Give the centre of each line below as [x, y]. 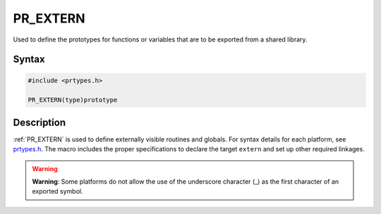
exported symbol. [58, 191]
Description [40, 122]
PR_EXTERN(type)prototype [73, 100]
